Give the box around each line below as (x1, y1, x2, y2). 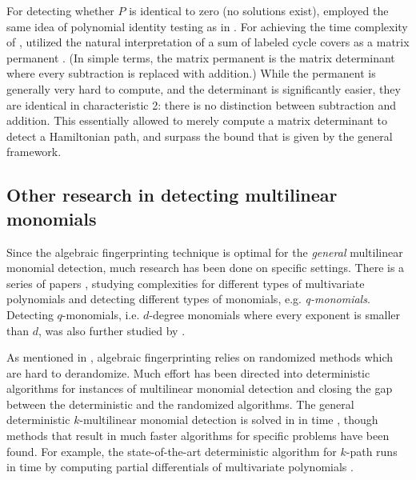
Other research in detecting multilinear (6, 182, 338, 207)
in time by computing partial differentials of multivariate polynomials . (6, 458, 354, 475)
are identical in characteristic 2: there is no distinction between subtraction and (6, 96, 397, 113)
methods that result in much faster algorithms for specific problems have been (6, 427, 390, 444)
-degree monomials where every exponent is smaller (149, 306, 401, 322)
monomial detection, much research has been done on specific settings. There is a (6, 259, 405, 276)
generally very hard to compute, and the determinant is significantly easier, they (6, 80, 401, 97)
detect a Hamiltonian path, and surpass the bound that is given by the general (6, 127, 393, 144)
